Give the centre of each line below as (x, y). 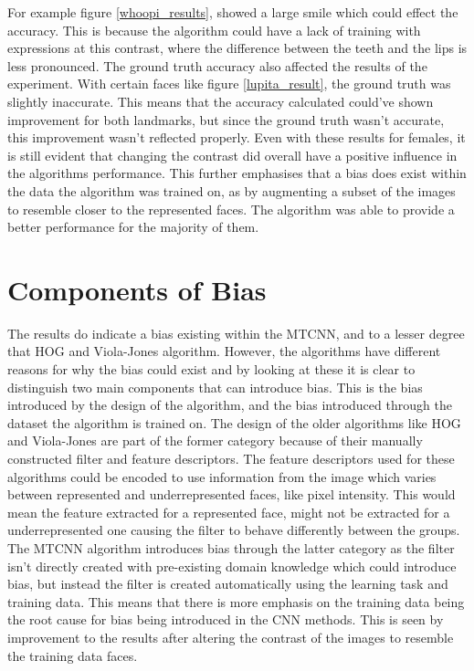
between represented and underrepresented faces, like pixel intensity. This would (232, 494)
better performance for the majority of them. (133, 227)
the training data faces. (73, 655)
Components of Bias (137, 289)
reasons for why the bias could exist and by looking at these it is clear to (211, 369)
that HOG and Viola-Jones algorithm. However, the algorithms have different (224, 351)
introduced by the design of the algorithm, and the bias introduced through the (230, 405)
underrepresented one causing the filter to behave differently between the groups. (234, 530)
